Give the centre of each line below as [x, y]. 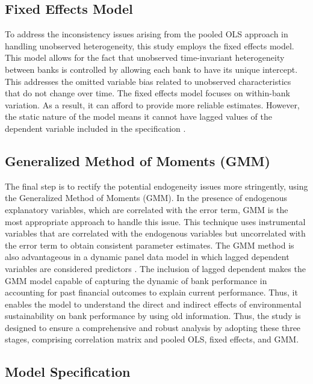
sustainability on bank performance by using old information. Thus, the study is [153, 316]
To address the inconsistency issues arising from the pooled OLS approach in [147, 34]
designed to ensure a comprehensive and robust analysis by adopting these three [153, 327]
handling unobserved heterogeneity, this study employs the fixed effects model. [150, 45]
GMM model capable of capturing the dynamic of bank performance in [136, 280]
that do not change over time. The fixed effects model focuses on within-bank [147, 93]
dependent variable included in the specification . [95, 128]
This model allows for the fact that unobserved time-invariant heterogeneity [145, 57]
